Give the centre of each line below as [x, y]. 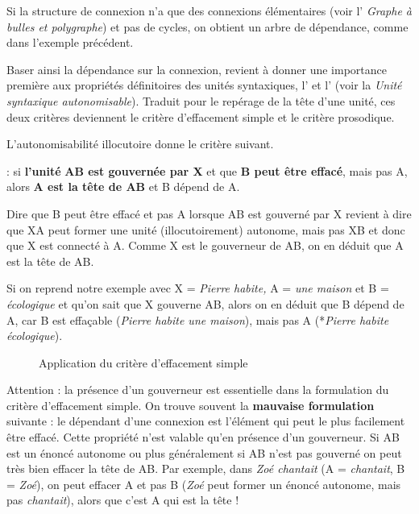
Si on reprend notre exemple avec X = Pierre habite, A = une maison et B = [198, 288]
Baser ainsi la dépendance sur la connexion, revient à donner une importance [197, 69]
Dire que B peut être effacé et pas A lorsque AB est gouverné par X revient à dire [209, 213]
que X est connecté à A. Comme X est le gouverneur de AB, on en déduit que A [205, 245]
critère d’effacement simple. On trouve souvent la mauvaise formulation [191, 405]
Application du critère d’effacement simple [143, 362]
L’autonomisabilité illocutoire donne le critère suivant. [140, 144]
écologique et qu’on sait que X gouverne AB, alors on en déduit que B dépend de [205, 303]
